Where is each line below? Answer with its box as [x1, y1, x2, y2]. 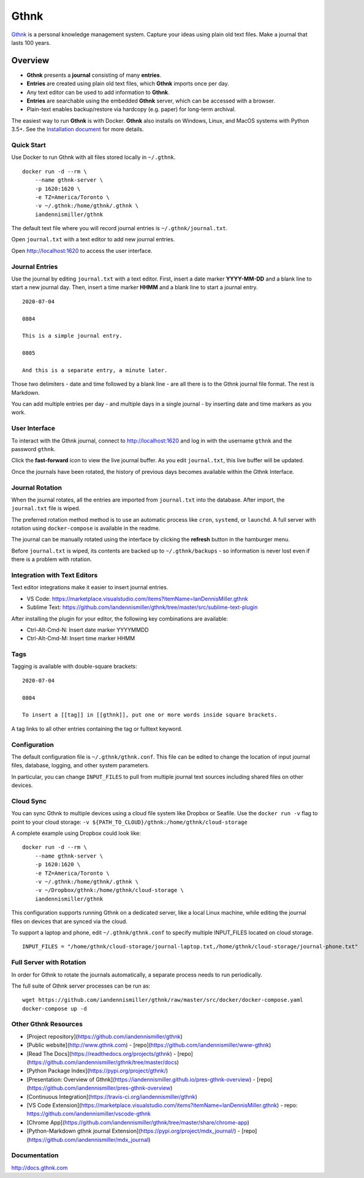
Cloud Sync [11, 797, 47, 805]
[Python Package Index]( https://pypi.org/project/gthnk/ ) [26, 1067, 169, 1074]
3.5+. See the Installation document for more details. [11, 126, 144, 133]
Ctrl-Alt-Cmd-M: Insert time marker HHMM [26, 635, 135, 642]
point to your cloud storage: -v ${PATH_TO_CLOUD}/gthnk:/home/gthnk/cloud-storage [11, 818, 248, 826]
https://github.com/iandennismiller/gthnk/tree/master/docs [28, 1058, 177, 1066]
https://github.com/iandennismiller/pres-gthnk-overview [28, 1084, 171, 1092]
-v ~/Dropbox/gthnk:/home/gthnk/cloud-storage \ [34, 887, 184, 894]
